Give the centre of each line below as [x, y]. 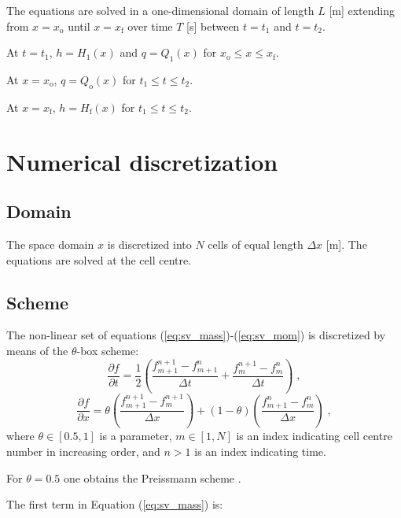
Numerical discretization [142, 161]
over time [150, 26]
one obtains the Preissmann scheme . [152, 477]
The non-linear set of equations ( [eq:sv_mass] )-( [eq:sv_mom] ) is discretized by [196, 335]
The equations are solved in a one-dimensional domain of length [160, 10]
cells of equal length [256, 244]
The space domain [50, 244]
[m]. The [346, 244]
